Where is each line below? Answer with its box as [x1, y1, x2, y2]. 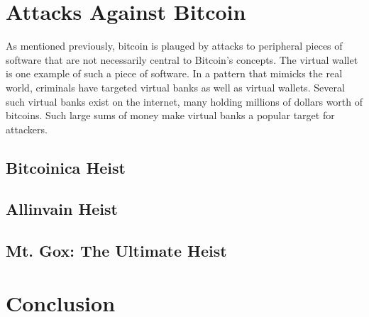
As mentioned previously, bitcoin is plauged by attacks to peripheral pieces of [6, 38, 343, 53]
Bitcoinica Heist [6, 156, 126, 178]
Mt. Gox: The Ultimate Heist [6, 240, 227, 262]
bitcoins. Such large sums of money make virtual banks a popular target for [6, 108, 335, 123]
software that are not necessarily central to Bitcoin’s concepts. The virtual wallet [6, 52, 358, 67]
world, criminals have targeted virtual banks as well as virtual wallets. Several [6, 79, 345, 94]
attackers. [6, 121, 48, 136]
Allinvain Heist [6, 198, 118, 220]
